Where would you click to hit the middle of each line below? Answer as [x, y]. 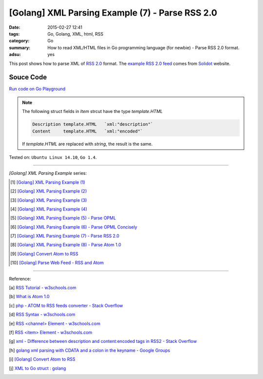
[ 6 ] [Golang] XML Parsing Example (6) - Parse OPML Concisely [74, 227]
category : [19, 41]
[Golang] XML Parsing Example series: [48, 173]
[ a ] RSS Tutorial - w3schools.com [43, 288]
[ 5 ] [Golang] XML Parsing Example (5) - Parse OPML [63, 218]
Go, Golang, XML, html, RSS [75, 34]
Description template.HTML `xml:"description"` [93, 124]
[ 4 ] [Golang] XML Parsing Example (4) [49, 209]
